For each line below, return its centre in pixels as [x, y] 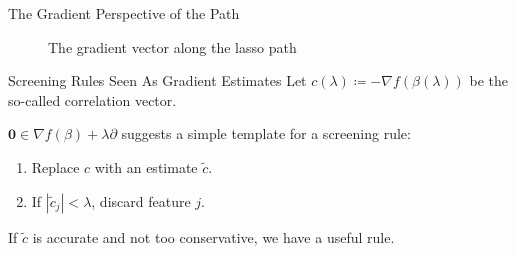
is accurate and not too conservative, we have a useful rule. [213, 236]
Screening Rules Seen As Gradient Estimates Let [157, 80]
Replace [55, 166]
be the [489, 80]
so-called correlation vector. [92, 99]
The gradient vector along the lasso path [172, 46]
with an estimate [146, 166]
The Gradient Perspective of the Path [124, 13]
